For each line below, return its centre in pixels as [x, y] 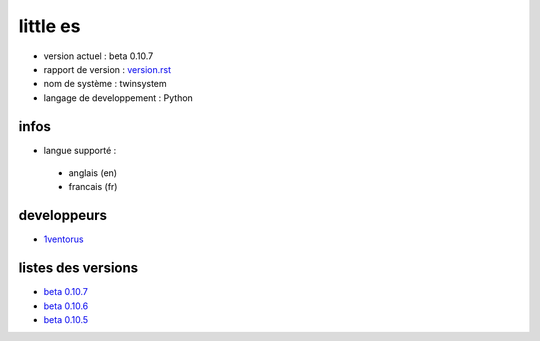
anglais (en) [93, 173]
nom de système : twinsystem [105, 84]
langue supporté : [80, 150]
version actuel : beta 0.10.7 [98, 56]
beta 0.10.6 [66, 306]
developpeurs [63, 215]
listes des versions [78, 268]
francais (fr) [93, 187]
